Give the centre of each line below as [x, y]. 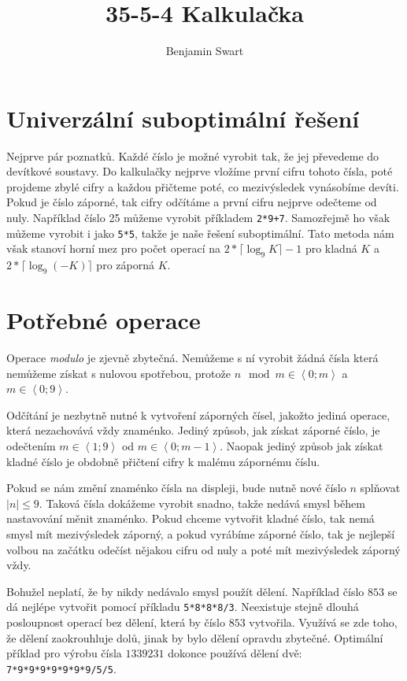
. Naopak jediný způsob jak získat [302, 446]
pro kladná [331, 248]
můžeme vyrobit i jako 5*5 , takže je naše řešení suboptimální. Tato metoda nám [200, 233]
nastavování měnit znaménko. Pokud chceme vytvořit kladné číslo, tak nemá [191, 518]
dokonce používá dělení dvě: [235, 653]
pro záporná [125, 265]
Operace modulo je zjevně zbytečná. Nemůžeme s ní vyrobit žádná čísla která [192, 358]
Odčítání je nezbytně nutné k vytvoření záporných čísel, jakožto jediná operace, [198, 415]
